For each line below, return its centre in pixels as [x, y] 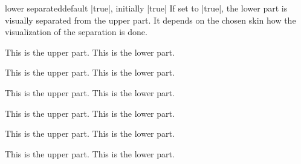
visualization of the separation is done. [76, 32]
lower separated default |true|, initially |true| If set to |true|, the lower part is [146, 8]
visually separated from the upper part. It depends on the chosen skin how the [150, 20]
